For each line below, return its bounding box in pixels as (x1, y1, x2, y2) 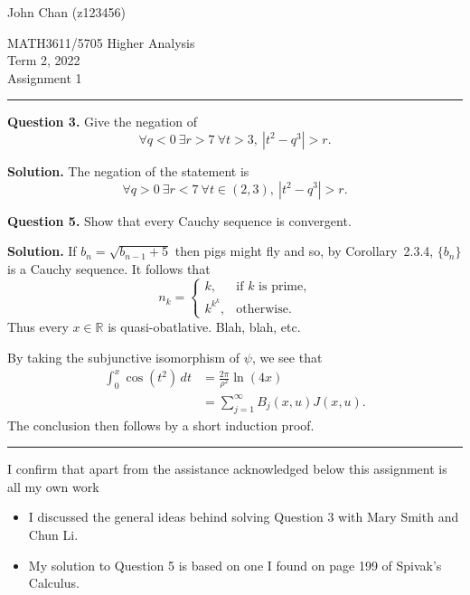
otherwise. (236, 302, 292, 316)
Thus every (7, 316, 69, 335)
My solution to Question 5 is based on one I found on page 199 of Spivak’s (28, 555, 442, 574)
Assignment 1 (7, 68, 82, 87)
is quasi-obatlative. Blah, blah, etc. (108, 316, 301, 335)
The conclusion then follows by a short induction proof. (7, 415, 315, 434)
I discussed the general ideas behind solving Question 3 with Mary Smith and (28, 507, 459, 526)
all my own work (7, 477, 99, 496)
